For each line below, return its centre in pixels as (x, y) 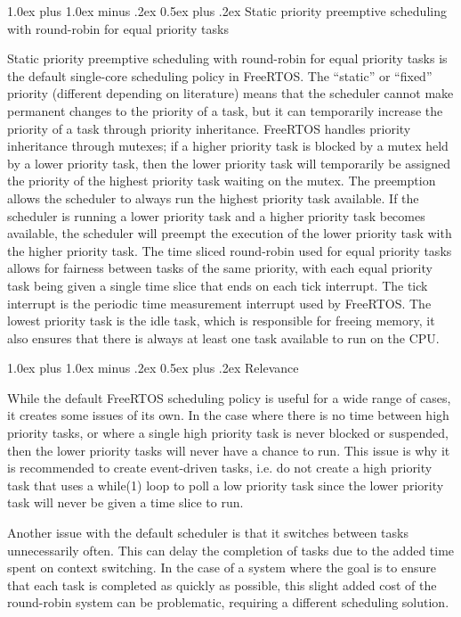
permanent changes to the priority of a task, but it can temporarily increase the (225, 110)
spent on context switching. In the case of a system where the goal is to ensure (222, 568)
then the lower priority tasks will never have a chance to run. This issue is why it (229, 450)
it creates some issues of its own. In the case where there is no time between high (228, 415)
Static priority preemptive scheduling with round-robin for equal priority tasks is (227, 58)
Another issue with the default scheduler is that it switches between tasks (208, 533)
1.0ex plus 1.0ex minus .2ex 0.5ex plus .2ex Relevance (153, 368)
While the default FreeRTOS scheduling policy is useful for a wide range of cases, (229, 397)
